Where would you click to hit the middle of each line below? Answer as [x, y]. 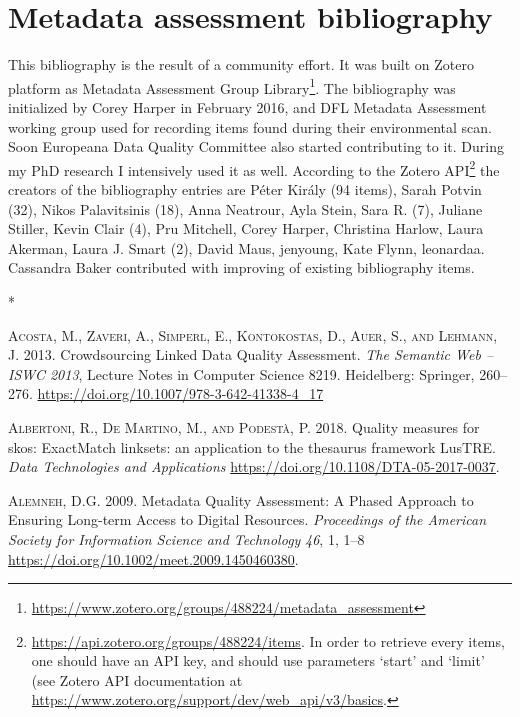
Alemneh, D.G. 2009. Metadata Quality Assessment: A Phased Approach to [241, 499]
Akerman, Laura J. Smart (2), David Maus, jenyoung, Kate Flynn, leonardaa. [246, 247]
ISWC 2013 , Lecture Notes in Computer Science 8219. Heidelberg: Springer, [241, 373]
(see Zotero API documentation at [137, 679]
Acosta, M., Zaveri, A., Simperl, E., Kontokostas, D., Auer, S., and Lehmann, [253, 334]
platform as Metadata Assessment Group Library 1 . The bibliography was [232, 86]
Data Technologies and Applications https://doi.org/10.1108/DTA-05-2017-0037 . [254, 466]
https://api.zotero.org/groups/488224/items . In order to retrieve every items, [268, 640]
